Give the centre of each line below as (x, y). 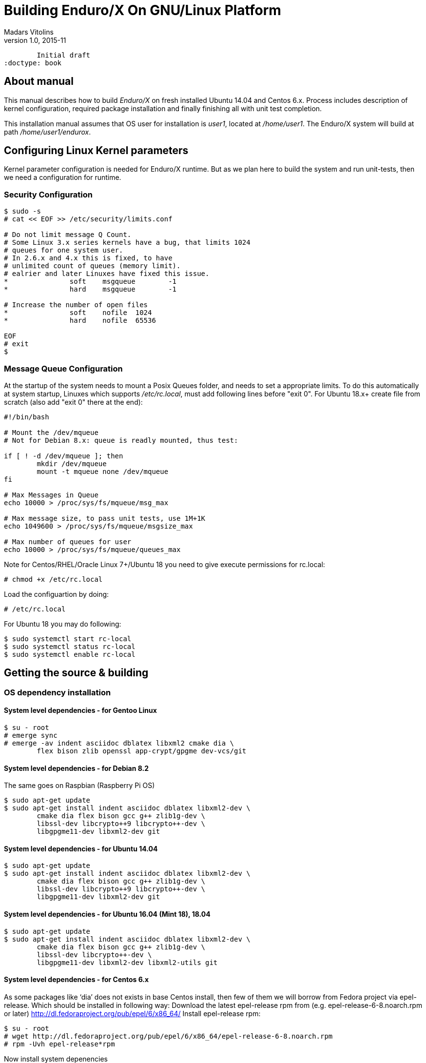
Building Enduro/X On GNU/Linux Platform (143, 10)
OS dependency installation (58, 692)
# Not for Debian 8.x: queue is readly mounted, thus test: (121, 440)
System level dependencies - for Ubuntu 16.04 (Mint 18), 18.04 (107, 914)
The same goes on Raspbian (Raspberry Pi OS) (79, 786)
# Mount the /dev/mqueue (51, 432)
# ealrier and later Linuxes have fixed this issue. (107, 274)
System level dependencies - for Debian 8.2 (77, 768)
